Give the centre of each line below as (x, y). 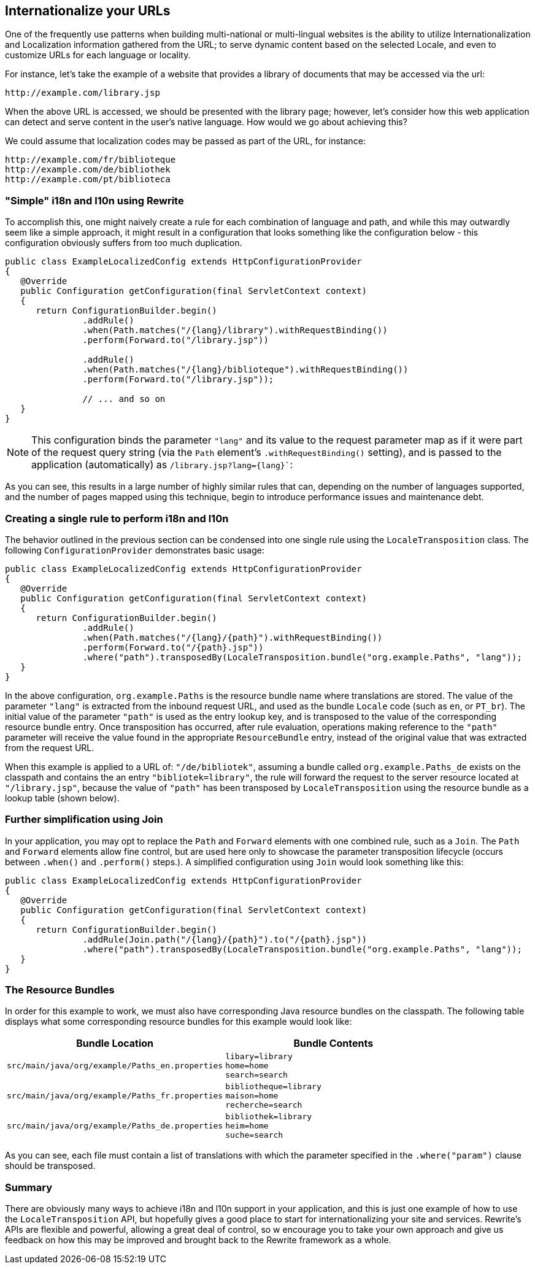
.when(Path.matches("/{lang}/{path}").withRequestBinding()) (233, 637)
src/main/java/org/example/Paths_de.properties (115, 1126)
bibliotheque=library (273, 1087)
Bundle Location (115, 1043)
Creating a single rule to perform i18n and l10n (117, 518)
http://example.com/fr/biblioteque (90, 160)
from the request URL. (50, 747)
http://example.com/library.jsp (83, 93)
